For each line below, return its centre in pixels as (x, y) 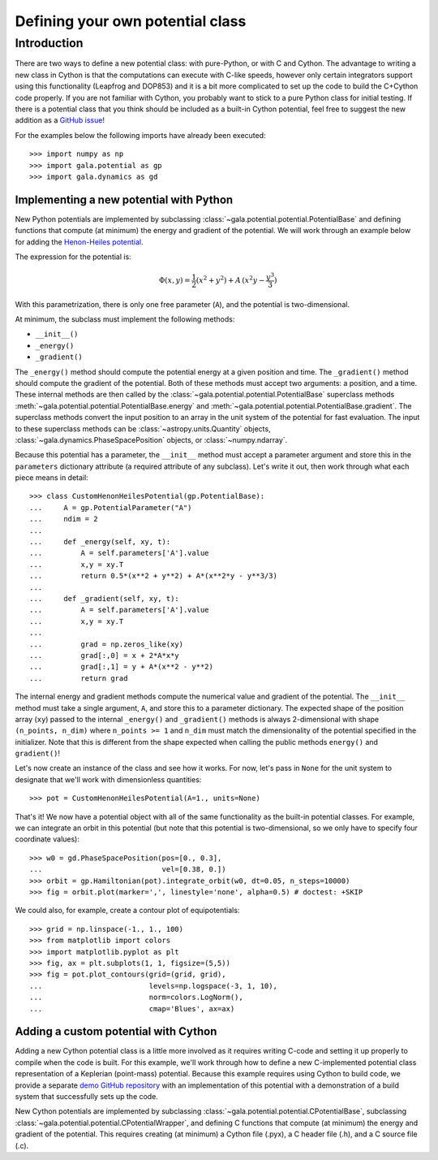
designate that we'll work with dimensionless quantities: (108, 779)
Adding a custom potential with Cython (116, 1032)
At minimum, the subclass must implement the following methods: (125, 319)
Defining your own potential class (131, 21)
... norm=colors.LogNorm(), (136, 998)
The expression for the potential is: (73, 257)
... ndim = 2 (64, 519)
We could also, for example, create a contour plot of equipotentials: (127, 911)
